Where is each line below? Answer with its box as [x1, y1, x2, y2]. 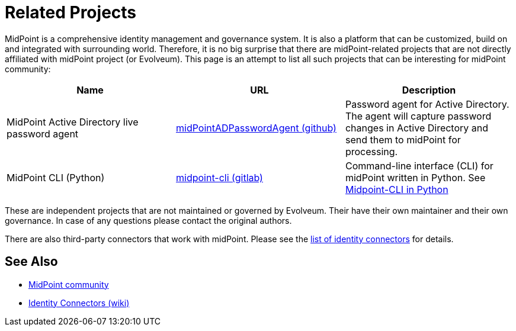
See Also [5, 254, 58, 269]
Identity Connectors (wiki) [28, 297, 130, 308]
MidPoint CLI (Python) [7, 171, 105, 184]
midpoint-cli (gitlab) [175, 171, 263, 184]
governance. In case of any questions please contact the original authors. [5, 215, 292, 226]
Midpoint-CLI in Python [345, 183, 448, 195]
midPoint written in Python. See [345, 171, 486, 184]
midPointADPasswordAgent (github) [175, 121, 336, 134]
